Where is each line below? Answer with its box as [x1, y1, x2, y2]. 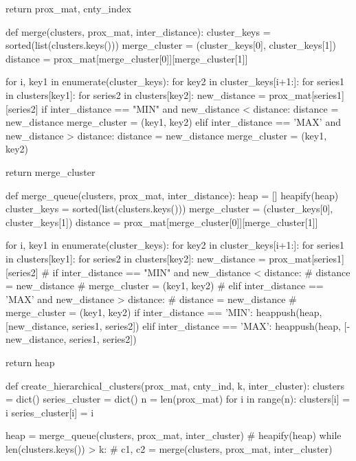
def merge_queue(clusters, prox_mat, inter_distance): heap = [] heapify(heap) [5, 188, 339, 202]
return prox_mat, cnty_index [5, 1, 131, 15]
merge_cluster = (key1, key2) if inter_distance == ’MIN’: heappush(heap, [5, 305, 322, 319]
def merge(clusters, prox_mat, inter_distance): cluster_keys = [5, 24, 271, 38]
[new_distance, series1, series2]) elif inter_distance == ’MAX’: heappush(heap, [5, 318, 341, 333]
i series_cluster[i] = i [5, 405, 94, 419]
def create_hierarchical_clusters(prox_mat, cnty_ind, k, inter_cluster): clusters [5, 378, 345, 392]
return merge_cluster [5, 164, 96, 179]
